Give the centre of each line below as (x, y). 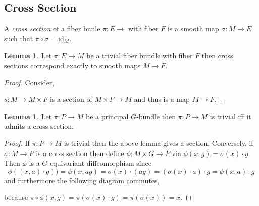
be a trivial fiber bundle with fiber (140, 55)
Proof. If (17, 143)
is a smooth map (193, 29)
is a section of (71, 99)
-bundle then (156, 116)
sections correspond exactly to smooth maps (72, 65)
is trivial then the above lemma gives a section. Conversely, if (159, 143)
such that (19, 38)
